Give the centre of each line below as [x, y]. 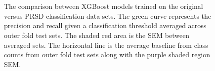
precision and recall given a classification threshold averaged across [105, 25]
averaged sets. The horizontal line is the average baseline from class [106, 45]
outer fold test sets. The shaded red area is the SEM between [97, 35]
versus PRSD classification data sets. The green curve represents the [108, 16]
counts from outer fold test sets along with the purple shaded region [107, 54]
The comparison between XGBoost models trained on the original [104, 6]
